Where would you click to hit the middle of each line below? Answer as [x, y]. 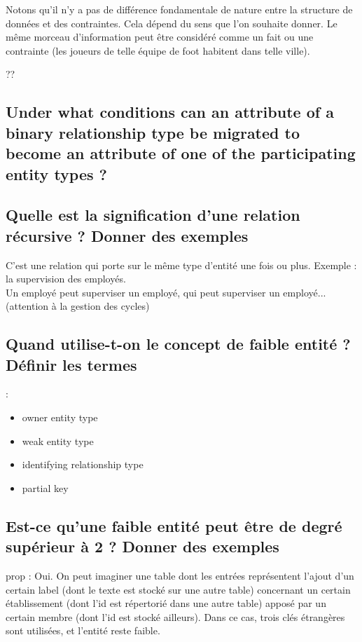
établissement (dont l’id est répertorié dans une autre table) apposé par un [166, 603]
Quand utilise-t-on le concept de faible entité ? [178, 344]
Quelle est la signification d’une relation [153, 215]
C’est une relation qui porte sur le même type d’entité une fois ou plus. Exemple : [181, 265]
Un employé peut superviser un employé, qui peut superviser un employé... [166, 292]
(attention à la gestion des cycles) [78, 306]
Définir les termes [71, 364]
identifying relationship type [83, 464]
